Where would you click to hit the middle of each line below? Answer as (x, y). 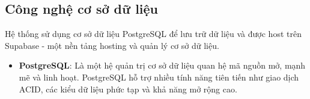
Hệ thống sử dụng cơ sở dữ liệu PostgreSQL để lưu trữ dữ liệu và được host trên (153, 34)
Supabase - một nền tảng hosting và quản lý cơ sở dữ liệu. (112, 45)
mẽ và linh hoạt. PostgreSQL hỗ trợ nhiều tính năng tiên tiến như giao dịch (159, 77)
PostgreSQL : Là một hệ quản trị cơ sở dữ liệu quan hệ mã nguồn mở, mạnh (162, 65)
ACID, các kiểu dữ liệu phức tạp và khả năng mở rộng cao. (128, 89)
